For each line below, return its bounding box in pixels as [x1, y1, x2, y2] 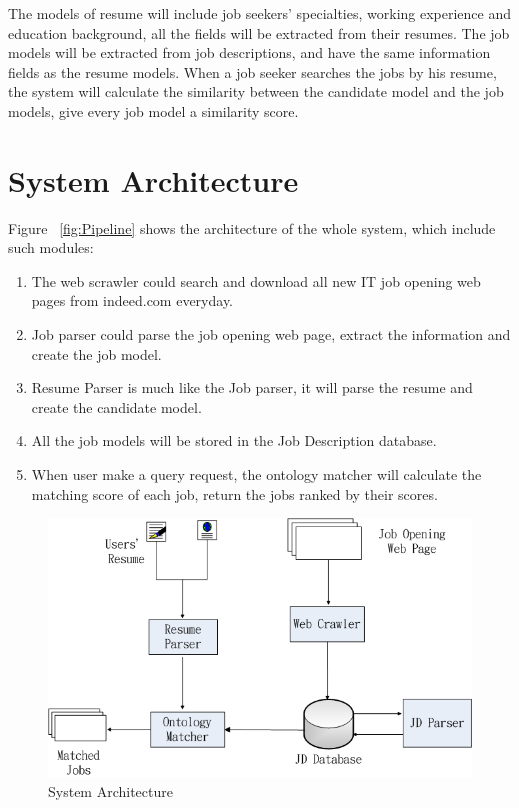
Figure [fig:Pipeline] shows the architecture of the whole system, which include [8, 217, 496, 238]
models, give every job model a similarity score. [8, 100, 299, 121]
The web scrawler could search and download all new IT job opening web [31, 270, 481, 291]
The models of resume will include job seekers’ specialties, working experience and [8, 3, 512, 23]
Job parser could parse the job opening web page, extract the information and [31, 324, 511, 345]
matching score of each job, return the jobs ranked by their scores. [31, 483, 438, 504]
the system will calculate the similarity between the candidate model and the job [8, 81, 504, 102]
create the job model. [31, 343, 162, 364]
